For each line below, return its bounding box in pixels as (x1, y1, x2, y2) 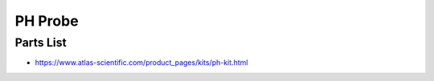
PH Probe (14, 12, 80, 30)
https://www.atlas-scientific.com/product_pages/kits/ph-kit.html (35, 58, 248, 67)
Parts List (14, 35, 68, 50)
